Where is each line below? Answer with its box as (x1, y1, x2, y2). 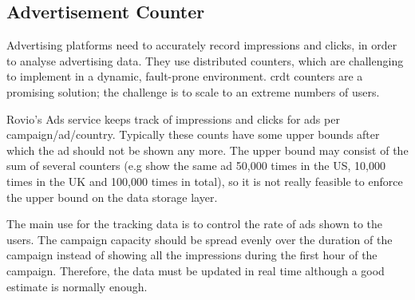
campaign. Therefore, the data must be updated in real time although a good (6, 262, 385, 278)
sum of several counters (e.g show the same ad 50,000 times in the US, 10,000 (6, 157, 385, 174)
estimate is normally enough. (6, 278, 148, 294)
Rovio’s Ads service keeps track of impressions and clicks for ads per (6, 110, 340, 127)
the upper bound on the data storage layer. (6, 188, 218, 205)
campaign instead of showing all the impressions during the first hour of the (6, 247, 377, 263)
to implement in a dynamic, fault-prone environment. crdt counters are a (6, 68, 363, 85)
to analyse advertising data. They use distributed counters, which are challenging (6, 52, 404, 69)
